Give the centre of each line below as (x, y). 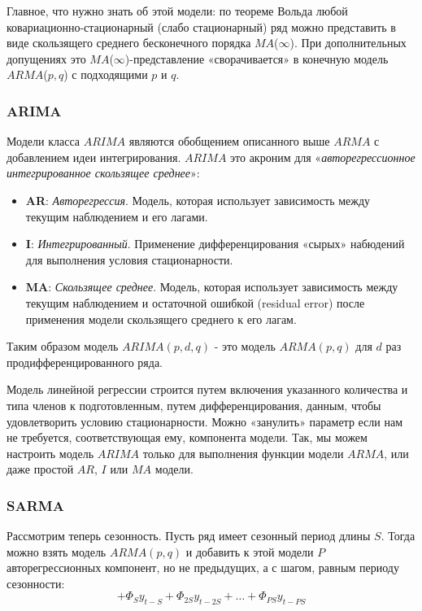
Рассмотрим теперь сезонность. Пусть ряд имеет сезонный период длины (189, 536)
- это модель (245, 346)
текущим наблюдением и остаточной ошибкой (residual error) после (195, 302)
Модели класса (43, 141)
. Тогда (398, 536)
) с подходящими (106, 74)
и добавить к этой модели (250, 551)
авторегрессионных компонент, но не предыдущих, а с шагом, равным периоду (203, 567)
